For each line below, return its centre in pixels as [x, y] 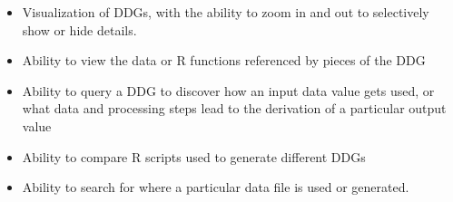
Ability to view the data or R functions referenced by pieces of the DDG [224, 60]
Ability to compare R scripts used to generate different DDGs [194, 156]
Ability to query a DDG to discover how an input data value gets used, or [228, 90]
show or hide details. [79, 29]
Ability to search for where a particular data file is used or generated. [216, 187]
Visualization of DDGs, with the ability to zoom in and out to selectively [226, 12]
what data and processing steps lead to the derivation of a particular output [234, 108]
